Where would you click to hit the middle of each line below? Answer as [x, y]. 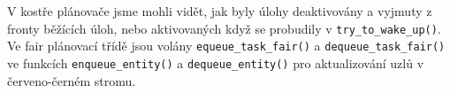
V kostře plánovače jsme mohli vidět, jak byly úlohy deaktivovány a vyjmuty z [220, 11]
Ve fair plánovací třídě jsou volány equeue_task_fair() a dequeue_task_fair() [226, 46]
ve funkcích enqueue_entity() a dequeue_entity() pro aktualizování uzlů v [216, 62]
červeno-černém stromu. [72, 80]
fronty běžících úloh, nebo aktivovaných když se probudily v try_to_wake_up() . [224, 28]
